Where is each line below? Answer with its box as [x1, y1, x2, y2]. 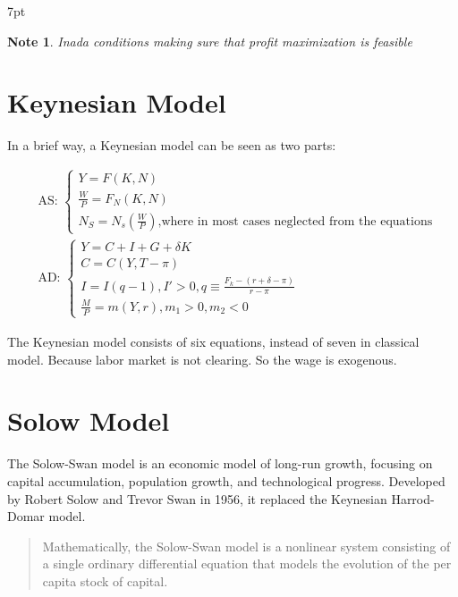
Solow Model [7, 402, 170, 439]
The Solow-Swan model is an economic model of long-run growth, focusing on [7, 454, 433, 473]
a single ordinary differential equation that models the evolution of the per [42, 554, 452, 573]
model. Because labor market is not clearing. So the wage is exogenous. [7, 349, 397, 368]
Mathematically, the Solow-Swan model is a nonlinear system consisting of [42, 536, 451, 555]
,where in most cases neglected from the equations [157, 214, 433, 228]
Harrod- [391, 489, 435, 508]
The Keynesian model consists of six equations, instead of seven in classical [7, 332, 420, 350]
